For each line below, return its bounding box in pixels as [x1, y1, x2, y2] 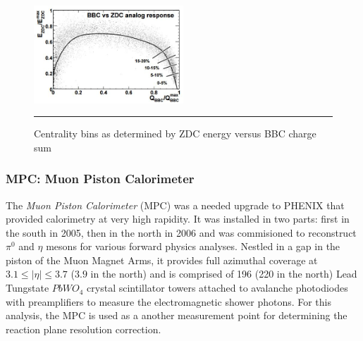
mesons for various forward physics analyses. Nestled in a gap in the [46, 239, 340, 254]
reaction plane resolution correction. [6, 321, 161, 336]
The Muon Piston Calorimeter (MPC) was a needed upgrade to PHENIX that [6, 197, 345, 212]
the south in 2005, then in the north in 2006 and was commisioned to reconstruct [6, 225, 357, 240]
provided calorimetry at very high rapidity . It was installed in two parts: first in [6, 211, 350, 226]
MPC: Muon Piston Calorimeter [6, 170, 195, 187]
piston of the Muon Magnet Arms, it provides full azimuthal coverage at [6, 252, 318, 267]
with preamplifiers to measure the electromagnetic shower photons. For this [6, 294, 332, 309]
